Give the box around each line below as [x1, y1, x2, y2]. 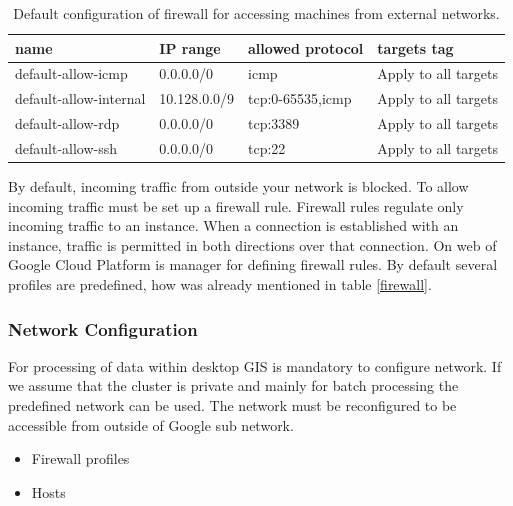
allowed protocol [248, 37, 364, 58]
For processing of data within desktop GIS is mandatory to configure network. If [8, 355, 502, 376]
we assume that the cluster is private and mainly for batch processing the [8, 375, 459, 396]
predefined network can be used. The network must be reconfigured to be [8, 395, 457, 416]
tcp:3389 [248, 113, 300, 134]
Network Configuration [8, 316, 198, 341]
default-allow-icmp [15, 63, 128, 84]
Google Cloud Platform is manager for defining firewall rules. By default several [8, 254, 498, 275]
